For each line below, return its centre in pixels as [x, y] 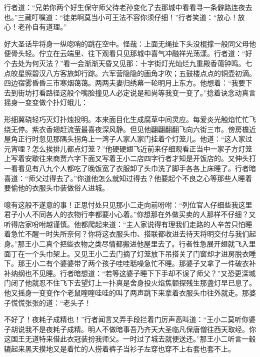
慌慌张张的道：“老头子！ [51, 302]
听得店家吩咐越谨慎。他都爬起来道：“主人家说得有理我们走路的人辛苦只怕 [125, 224]
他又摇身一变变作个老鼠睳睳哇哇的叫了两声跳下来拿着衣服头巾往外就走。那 [126, 293]
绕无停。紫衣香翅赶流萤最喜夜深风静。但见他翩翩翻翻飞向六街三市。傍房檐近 [130, 129]
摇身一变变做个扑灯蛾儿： [46, 102]
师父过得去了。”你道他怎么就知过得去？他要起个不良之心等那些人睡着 [140, 178]
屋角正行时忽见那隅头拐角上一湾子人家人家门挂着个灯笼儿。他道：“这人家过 [128, 139]
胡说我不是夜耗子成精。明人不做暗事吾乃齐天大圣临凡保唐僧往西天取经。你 [133, 329]
